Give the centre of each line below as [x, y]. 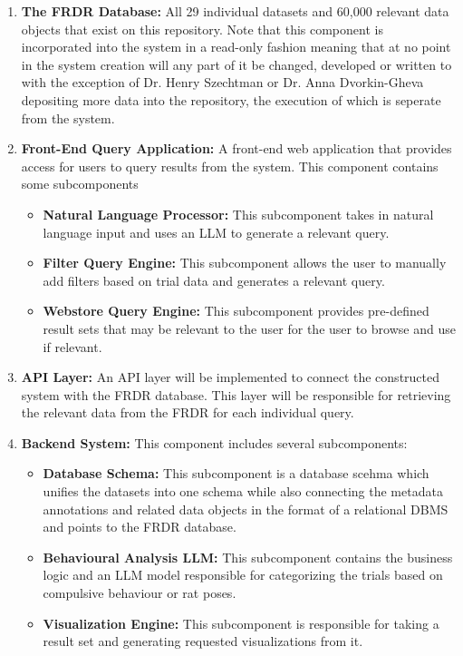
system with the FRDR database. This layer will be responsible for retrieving [236, 394]
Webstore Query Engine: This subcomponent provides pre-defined [236, 311]
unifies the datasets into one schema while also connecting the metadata [243, 491]
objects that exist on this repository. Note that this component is [202, 29]
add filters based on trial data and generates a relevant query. [214, 280]
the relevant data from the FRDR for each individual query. [188, 412]
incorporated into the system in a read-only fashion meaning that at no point [236, 47]
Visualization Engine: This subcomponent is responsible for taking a [241, 623]
